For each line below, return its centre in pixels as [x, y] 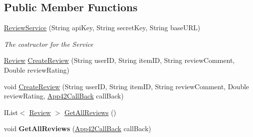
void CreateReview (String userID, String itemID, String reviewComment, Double [126, 86]
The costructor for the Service [49, 44]
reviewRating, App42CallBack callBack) [64, 96]
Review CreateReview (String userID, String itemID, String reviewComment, [119, 60]
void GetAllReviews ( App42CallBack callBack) [78, 128]
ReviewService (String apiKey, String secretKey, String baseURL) [102, 28]
